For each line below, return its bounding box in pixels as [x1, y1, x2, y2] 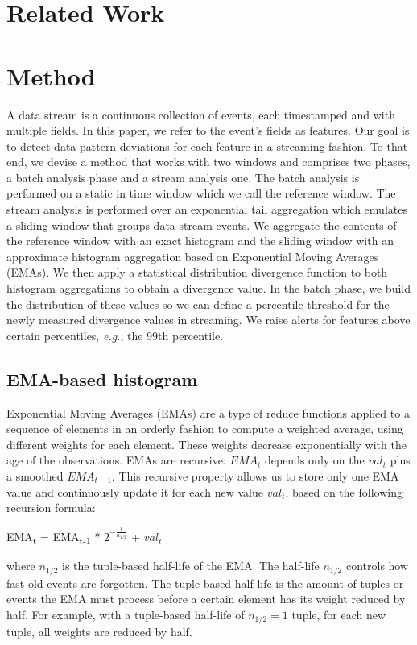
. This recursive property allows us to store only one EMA [111, 467, 399, 484]
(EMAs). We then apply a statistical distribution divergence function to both [6, 264, 388, 281]
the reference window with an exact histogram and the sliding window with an [6, 232, 394, 249]
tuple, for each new [291, 605, 386, 622]
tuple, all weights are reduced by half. [6, 623, 192, 640]
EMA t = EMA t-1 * [6, 528, 101, 547]
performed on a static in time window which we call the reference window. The [6, 185, 396, 202]
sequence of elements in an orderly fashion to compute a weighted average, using [6, 420, 403, 437]
